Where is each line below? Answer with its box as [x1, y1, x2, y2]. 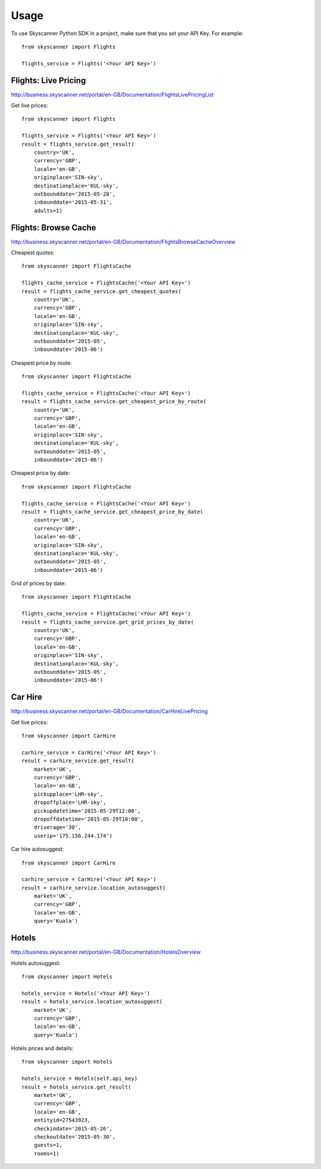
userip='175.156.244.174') [33, 832, 113, 839]
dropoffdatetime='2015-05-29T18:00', [33, 815, 144, 822]
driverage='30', [33, 824, 81, 831]
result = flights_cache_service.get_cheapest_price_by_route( [21, 398, 207, 405]
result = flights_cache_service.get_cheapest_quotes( [21, 288, 181, 294]
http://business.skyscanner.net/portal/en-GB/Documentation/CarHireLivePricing [11, 708, 208, 715]
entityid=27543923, [33, 1117, 91, 1124]
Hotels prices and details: [11, 1045, 74, 1052]
